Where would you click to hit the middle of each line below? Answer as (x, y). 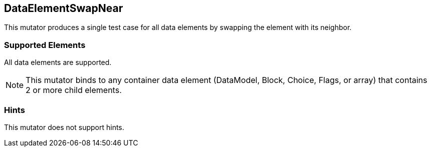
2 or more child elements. (74, 90)
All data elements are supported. (58, 62)
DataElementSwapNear (64, 8)
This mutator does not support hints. (64, 127)
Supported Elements (45, 45)
